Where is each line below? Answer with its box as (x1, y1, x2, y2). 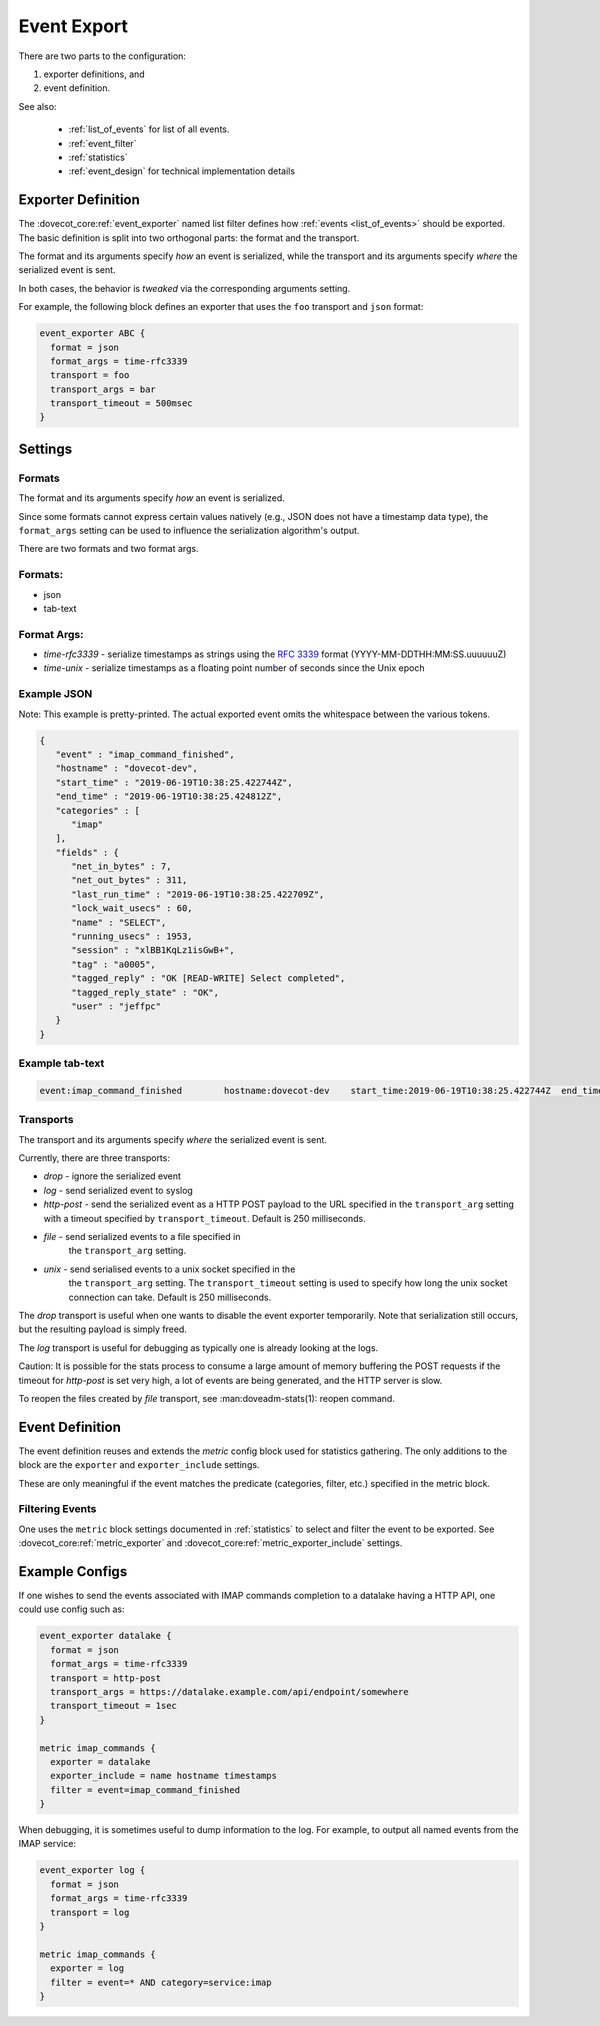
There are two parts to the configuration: (18, 50, 187, 62)
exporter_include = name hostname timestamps (50, 1770, 277, 1782)
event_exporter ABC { (39, 328, 146, 339)
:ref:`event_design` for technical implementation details (68, 165, 295, 177)
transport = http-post (50, 1672, 162, 1684)
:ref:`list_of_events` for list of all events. (68, 123, 230, 135)
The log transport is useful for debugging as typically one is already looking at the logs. (18, 1341, 379, 1354)
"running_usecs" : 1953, (71, 931, 194, 942)
